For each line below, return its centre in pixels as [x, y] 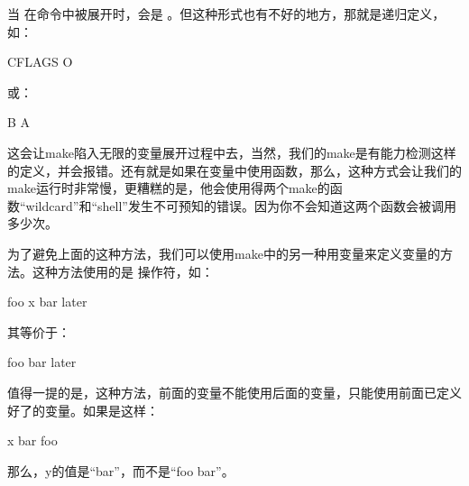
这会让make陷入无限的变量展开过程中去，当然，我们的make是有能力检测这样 [232, 152]
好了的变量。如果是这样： [83, 410]
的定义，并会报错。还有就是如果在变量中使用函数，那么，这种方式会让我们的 [234, 170]
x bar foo [32, 440]
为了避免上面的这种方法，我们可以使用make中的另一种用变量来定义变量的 [224, 253]
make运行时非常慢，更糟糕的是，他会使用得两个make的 [169, 188]
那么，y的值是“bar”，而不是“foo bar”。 [121, 470]
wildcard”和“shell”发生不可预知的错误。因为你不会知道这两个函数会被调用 [241, 205]
